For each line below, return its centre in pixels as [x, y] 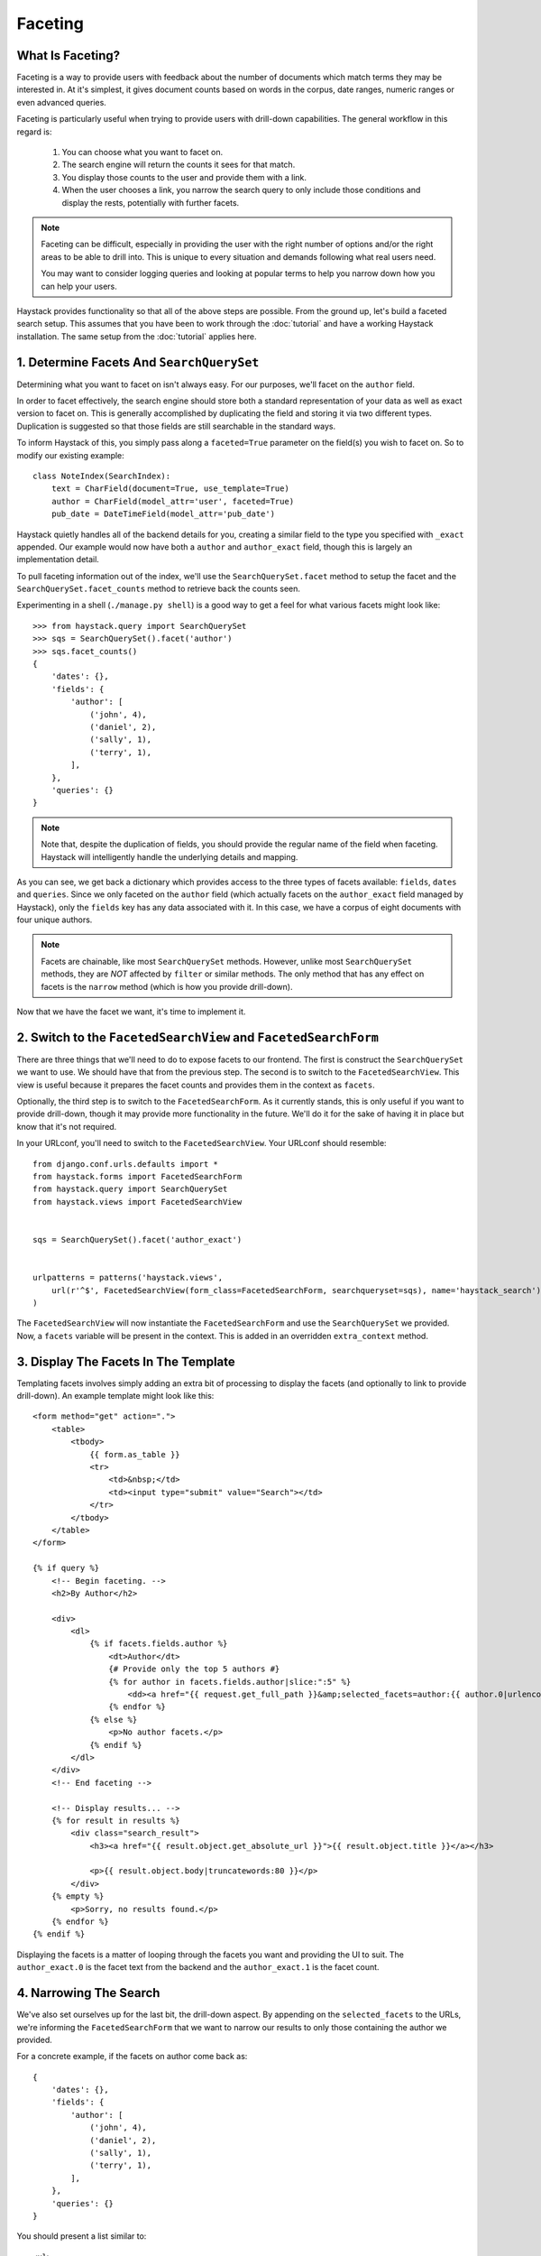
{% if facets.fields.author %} [159, 1644]
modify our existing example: [71, 455]
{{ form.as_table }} [135, 1454]
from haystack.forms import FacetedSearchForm [138, 1177]
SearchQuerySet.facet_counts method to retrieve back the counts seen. [159, 589]
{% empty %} [78, 1896]
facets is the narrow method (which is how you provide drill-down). [167, 986]
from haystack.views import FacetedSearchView [138, 1202]
